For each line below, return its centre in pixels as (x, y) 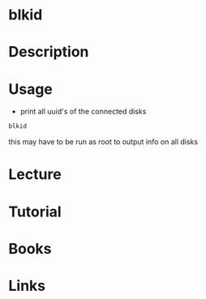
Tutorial (35, 211)
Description (49, 52)
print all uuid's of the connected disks (83, 112)
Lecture (35, 175)
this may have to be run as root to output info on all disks (103, 142)
